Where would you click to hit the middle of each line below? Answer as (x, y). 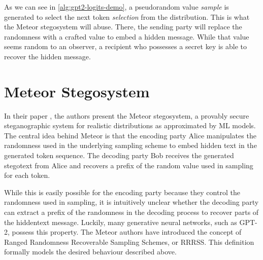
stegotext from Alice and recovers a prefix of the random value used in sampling (129, 165)
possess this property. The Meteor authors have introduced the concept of (127, 232)
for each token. (27, 175)
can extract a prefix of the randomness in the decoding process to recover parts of (131, 212)
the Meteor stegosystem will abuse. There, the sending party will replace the (123, 27)
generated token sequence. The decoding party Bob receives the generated (119, 155)
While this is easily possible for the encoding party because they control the (122, 192)
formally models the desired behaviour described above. (90, 252)
